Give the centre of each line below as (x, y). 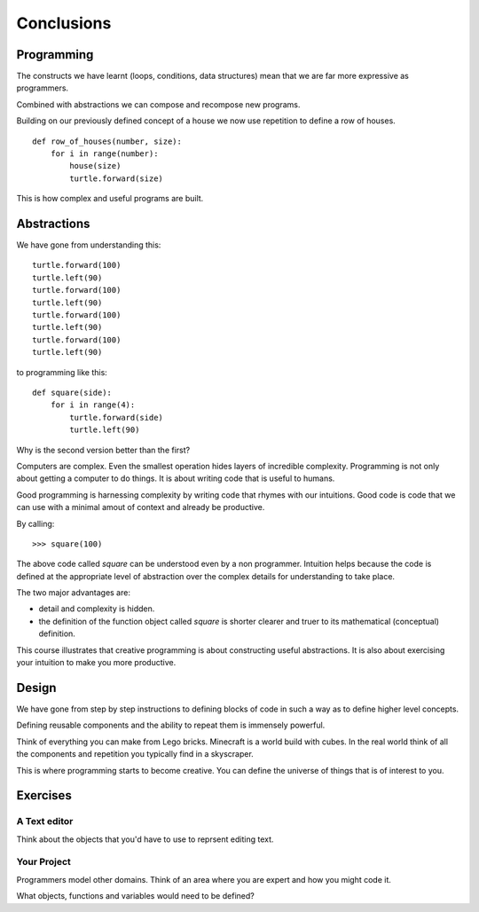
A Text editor (45, 822)
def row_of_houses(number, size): (107, 141)
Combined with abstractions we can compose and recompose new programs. (158, 104)
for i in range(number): (104, 154)
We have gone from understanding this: (89, 245)
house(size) (95, 166)
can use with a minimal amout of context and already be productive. (141, 507)
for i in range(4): (93, 405)
